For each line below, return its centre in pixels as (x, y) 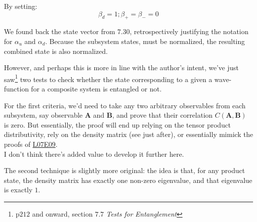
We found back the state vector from (60, 31)
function (17, 89)
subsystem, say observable (43, 115)
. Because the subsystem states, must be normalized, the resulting (145, 41)
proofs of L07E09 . (31, 144)
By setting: (21, 6)
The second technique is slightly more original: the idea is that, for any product (125, 170)
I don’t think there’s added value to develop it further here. (94, 154)
